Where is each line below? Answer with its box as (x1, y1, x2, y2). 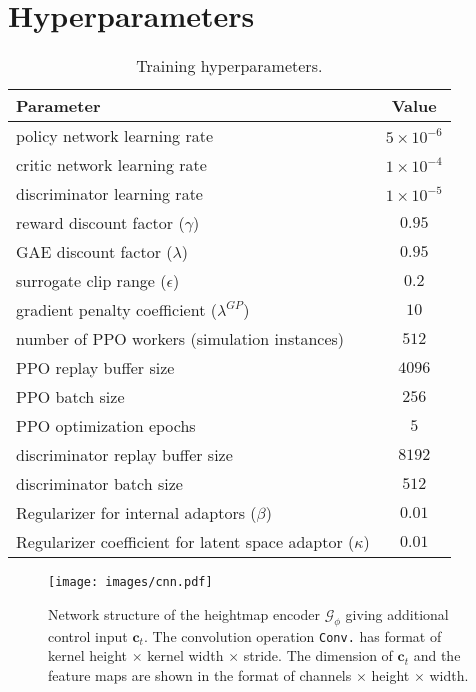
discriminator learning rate (16, 182, 203, 206)
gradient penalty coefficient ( (16, 298, 217, 322)
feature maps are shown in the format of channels (48, 664, 352, 685)
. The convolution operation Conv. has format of (143, 625, 442, 646)
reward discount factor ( (16, 211, 185, 235)
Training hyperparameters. (136, 54, 323, 78)
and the (413, 645, 461, 666)
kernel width (147, 645, 224, 666)
